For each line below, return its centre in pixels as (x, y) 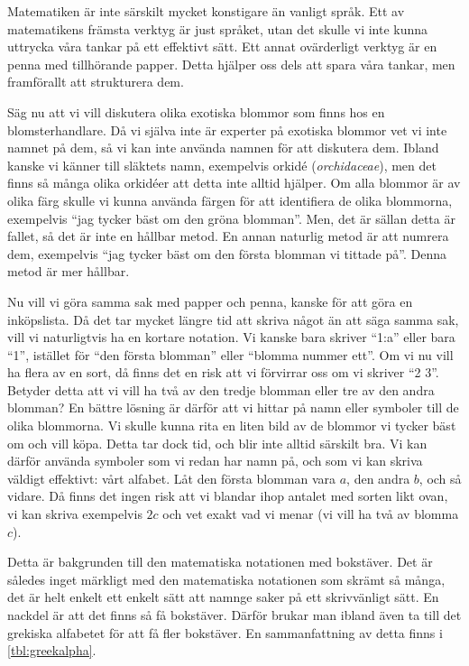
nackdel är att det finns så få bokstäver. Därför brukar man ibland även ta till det (234, 615)
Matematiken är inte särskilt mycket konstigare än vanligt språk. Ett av (206, 11)
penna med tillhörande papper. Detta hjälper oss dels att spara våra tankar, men (231, 64)
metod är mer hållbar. (69, 271)
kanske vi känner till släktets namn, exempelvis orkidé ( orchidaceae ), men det (222, 165)
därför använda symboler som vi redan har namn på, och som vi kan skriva (215, 461)
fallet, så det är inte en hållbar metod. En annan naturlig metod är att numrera (228, 236)
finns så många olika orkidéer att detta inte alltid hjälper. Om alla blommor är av (234, 183)
